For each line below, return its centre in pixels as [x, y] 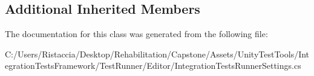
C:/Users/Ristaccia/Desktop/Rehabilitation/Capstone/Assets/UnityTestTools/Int [157, 54]
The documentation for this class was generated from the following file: [136, 34]
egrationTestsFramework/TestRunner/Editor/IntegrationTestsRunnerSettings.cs [153, 66]
